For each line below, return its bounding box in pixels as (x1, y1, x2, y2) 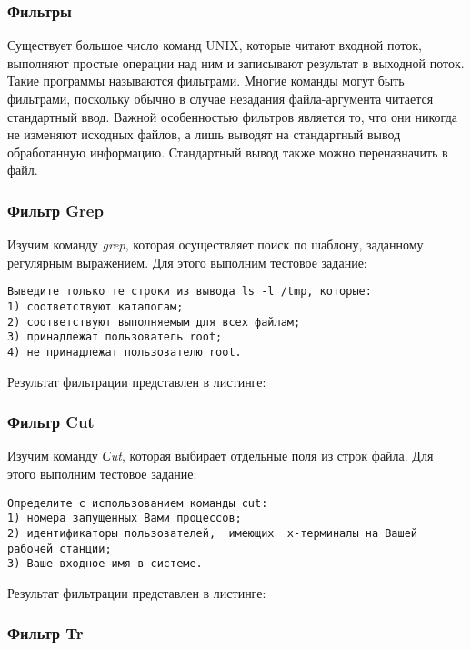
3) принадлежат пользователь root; (7, 330, 223, 344)
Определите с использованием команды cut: (7, 496, 268, 510)
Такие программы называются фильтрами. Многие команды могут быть (7, 71, 405, 90)
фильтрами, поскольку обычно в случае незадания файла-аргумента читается (7, 89, 434, 107)
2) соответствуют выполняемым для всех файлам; (7, 315, 301, 329)
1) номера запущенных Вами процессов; (7, 512, 242, 525)
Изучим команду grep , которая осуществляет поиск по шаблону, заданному (7, 235, 424, 254)
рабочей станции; (7, 542, 112, 555)
